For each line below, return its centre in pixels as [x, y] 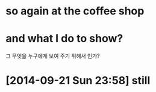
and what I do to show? [64, 39]
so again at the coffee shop [75, 11]
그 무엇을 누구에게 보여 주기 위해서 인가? [53, 56]
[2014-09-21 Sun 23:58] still [78, 81]
